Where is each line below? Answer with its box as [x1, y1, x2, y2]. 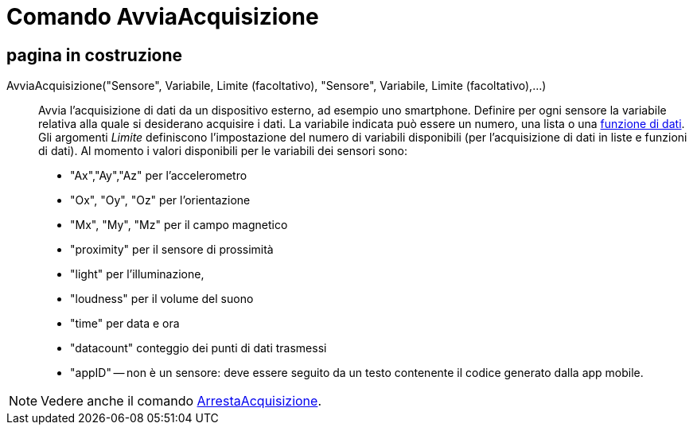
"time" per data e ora [70, 316, 180, 331]
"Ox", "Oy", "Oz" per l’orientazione [70, 193, 251, 208]
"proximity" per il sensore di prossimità [70, 243, 274, 257]
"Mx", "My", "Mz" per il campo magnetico [70, 218, 288, 232]
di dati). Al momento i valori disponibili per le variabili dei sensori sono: [38, 144, 407, 158]
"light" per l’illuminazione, [70, 267, 204, 282]
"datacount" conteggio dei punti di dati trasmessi [70, 341, 327, 355]
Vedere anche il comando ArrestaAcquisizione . [41, 393, 321, 410]
